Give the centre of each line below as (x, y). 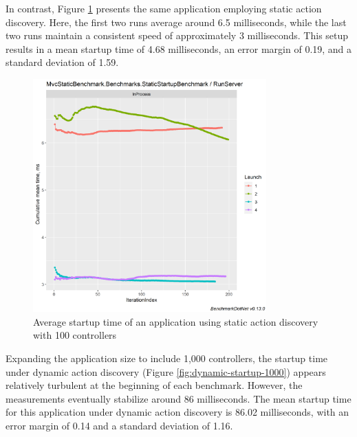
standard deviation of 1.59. (62, 62)
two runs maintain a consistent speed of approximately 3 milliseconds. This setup (177, 35)
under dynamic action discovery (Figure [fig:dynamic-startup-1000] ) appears (166, 371)
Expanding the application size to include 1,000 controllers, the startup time (167, 358)
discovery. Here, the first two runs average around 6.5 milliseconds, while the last (176, 22)
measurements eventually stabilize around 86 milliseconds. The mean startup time (178, 398)
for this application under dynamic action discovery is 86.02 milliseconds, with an (177, 412)
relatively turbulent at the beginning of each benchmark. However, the (154, 385)
